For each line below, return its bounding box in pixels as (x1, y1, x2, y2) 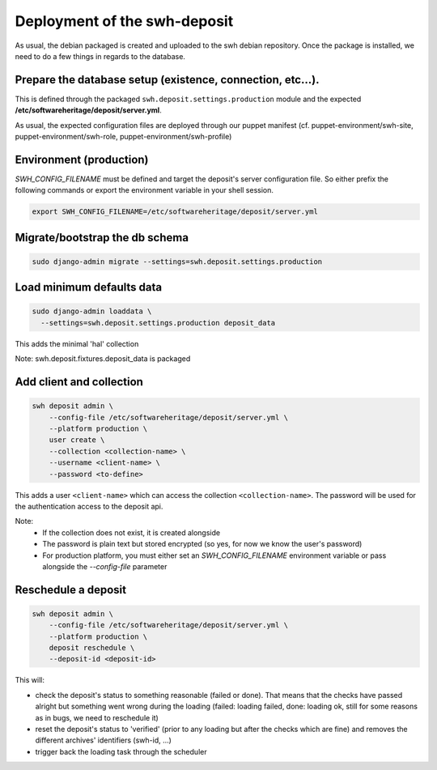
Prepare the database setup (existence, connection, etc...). (15, 73, 320, 87)
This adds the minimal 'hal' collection (15, 338, 139, 348)
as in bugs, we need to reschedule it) (35, 713, 159, 722)
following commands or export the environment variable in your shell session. (15, 185, 274, 195)
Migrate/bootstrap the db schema (15, 231, 189, 245)
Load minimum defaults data (15, 280, 163, 295)
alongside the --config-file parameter (42, 561, 168, 571)
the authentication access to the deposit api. (15, 501, 163, 511)
